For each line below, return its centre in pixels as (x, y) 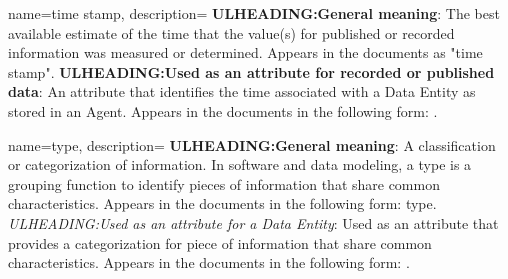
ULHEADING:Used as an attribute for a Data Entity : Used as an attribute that (253, 222)
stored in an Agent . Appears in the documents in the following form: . (223, 110)
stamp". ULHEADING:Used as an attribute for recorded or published (251, 71)
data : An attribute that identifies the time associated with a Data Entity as (242, 91)
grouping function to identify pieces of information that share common (224, 183)
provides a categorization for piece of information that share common (220, 242)
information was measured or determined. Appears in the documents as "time (245, 52)
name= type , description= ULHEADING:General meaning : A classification (252, 144)
